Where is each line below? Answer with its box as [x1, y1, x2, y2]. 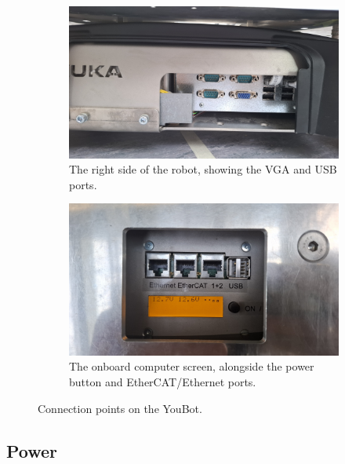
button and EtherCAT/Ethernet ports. [69, 373, 256, 389]
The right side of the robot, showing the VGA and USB [69, 161, 337, 177]
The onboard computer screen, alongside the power [69, 358, 314, 374]
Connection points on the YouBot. [38, 400, 202, 416]
